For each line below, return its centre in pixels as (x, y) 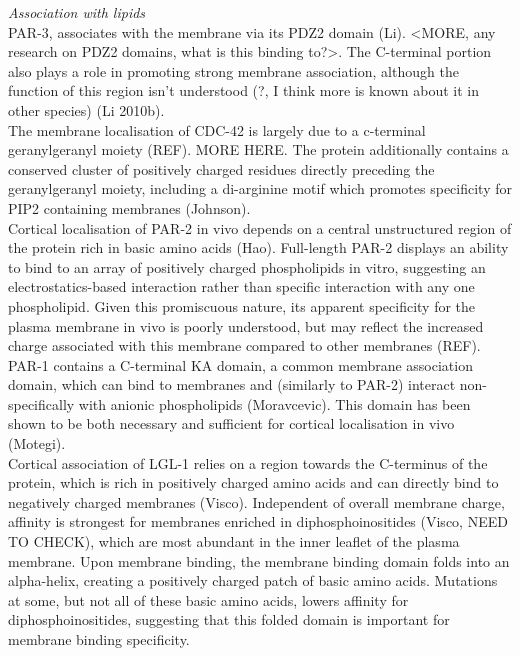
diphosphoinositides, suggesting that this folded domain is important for (229, 619)
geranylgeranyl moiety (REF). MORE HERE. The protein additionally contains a (258, 149)
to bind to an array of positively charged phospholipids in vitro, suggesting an (247, 266)
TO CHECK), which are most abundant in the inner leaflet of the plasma (234, 541)
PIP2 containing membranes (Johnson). (129, 207)
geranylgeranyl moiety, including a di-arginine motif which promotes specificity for (260, 188)
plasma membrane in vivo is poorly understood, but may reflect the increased (246, 325)
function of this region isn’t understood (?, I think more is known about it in (244, 90)
